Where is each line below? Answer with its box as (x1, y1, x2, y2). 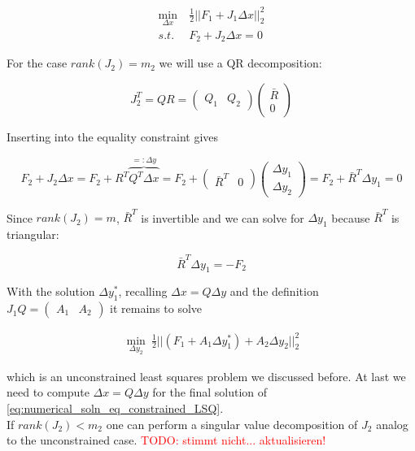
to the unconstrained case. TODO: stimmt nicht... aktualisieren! (7, 431, 326, 449)
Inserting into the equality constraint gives (7, 128, 219, 145)
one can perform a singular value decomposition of (106, 415, 358, 432)
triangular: (7, 226, 59, 243)
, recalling (118, 283, 168, 300)
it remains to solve (110, 300, 203, 317)
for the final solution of (152, 384, 268, 401)
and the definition (229, 283, 319, 300)
